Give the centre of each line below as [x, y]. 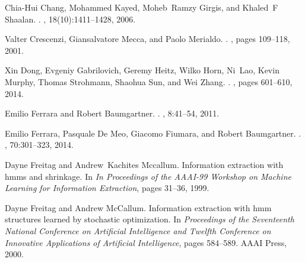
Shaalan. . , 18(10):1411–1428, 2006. [70, 19]
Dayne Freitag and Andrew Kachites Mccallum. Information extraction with [144, 164]
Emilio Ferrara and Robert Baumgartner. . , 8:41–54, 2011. [112, 113]
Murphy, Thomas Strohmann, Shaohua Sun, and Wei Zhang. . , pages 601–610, [149, 81]
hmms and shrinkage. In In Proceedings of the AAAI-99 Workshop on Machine [148, 176]
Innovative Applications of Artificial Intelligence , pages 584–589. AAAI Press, [146, 242]
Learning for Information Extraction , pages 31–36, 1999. [107, 188]
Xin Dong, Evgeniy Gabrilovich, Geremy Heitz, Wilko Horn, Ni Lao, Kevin [142, 70]
